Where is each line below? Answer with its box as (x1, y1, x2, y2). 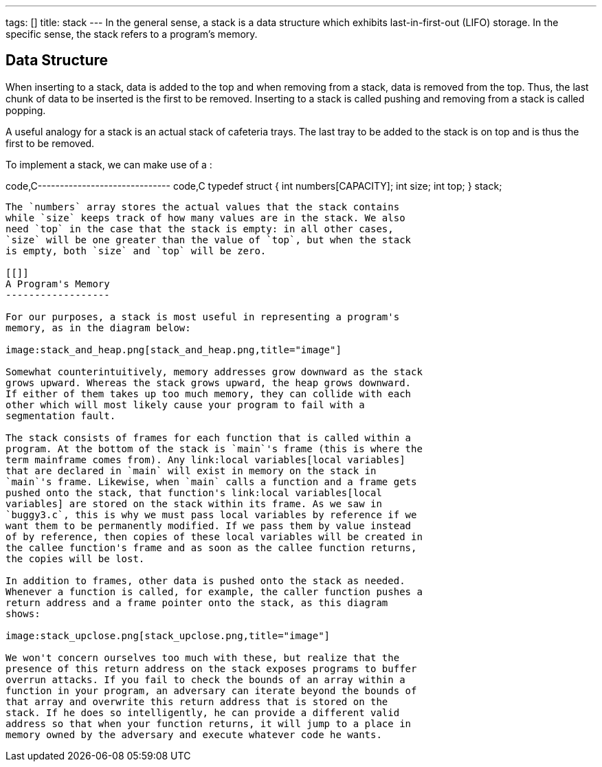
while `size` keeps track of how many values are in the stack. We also (5, 212, 405, 223)
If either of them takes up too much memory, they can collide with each (5, 388, 412, 399)
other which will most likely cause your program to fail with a (5, 399, 365, 410)
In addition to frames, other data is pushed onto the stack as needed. (5, 575, 405, 586)
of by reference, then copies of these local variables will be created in (5, 531, 423, 542)
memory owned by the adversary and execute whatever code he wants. (5, 729, 382, 740)
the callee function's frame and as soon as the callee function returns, (5, 542, 417, 553)
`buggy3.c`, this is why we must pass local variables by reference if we (5, 509, 417, 520)
